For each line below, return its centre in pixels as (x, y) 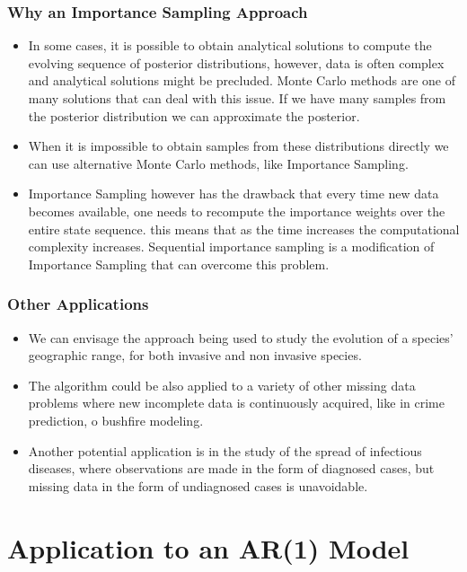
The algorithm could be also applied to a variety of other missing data (222, 385)
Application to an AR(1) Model (208, 547)
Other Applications (78, 304)
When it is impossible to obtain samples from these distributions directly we (238, 146)
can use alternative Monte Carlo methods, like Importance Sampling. (218, 163)
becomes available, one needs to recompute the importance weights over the (237, 211)
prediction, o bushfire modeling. (116, 420)
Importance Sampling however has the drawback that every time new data (233, 194)
